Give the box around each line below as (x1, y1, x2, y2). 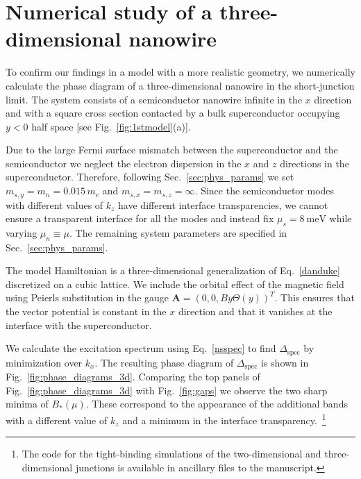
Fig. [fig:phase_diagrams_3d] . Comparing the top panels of (6, 369, 260, 384)
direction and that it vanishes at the (178, 304, 333, 319)
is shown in (261, 355, 309, 369)
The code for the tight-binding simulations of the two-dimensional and (22, 446, 321, 461)
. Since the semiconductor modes (194, 183, 335, 198)
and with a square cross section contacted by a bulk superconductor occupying (6, 106, 340, 120)
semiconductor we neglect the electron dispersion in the (6, 156, 242, 170)
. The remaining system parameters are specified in (69, 225, 287, 239)
